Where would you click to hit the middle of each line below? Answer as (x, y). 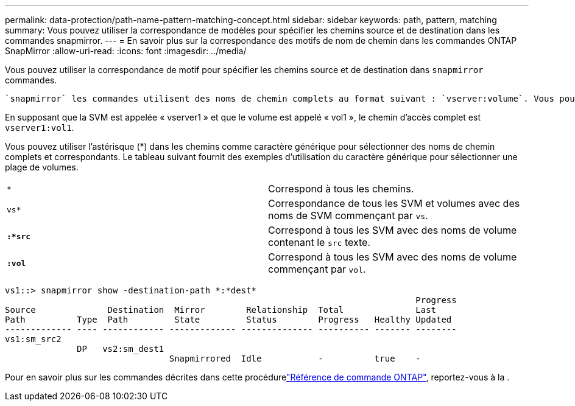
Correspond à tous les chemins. (341, 189)
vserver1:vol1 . (40, 128)
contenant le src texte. (319, 242)
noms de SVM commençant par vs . (348, 215)
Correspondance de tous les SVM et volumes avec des (394, 203)
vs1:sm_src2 (33, 339)
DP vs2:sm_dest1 (121, 349)
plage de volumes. (42, 167)
